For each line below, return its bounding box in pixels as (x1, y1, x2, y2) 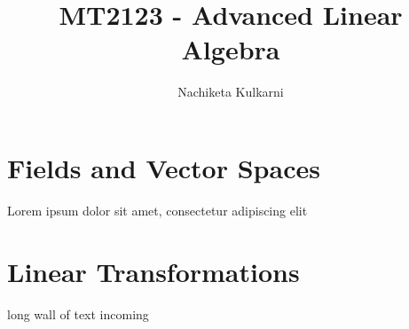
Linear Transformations (7, 253, 300, 289)
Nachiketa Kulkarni (177, 82, 284, 101)
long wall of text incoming (7, 304, 149, 323)
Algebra (181, 31, 280, 67)
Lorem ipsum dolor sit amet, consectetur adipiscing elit (7, 200, 308, 219)
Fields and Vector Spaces (7, 149, 320, 185)
